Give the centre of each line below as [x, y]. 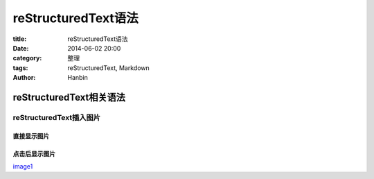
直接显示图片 [31, 136]
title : [20, 39]
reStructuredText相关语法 [69, 97]
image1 [23, 167]
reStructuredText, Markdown [109, 68]
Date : [21, 48]
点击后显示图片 [34, 153]
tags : [20, 68]
